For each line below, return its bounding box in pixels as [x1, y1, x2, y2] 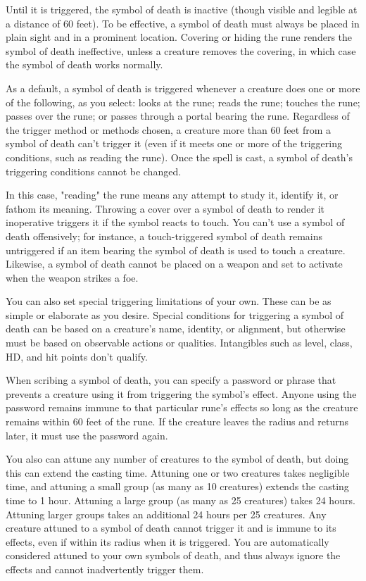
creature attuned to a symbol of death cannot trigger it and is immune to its [6, 520, 336, 535]
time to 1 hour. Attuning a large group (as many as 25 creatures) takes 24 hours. [6, 493, 355, 507]
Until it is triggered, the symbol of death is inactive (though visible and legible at [6, 2, 358, 16]
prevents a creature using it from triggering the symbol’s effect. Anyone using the [6, 386, 357, 401]
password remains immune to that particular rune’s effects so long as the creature [6, 400, 358, 415]
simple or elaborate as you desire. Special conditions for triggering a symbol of [6, 307, 344, 322]
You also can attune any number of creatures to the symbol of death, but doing [6, 451, 349, 466]
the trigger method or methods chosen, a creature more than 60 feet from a [6, 122, 331, 137]
